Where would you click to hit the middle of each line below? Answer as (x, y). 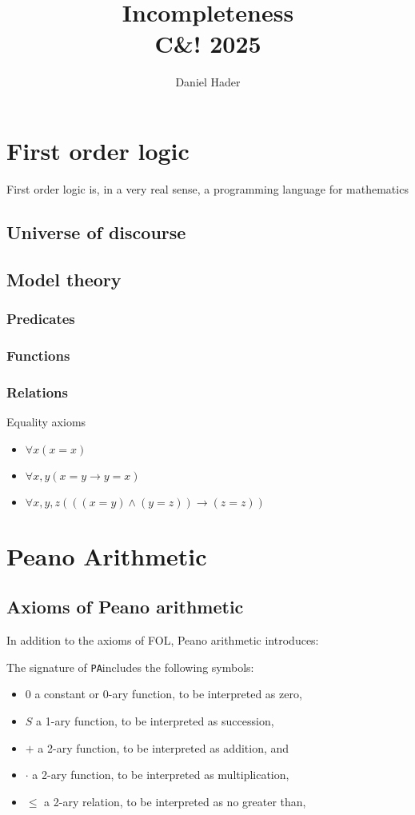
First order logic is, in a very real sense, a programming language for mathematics (207, 188)
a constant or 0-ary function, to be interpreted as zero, (168, 694)
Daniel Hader (208, 82)
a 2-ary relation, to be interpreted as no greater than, (175, 801)
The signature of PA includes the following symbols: (130, 667)
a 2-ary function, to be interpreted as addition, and (164, 747)
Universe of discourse (96, 232)
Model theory (64, 279)
